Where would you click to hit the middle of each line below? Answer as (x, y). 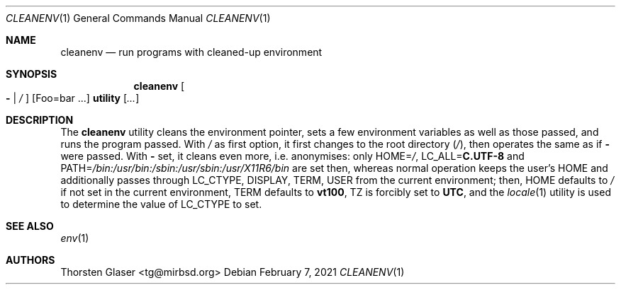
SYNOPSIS (32, 74)
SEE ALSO (30, 226)
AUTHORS (30, 260)
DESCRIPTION (40, 120)
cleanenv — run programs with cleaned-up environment (191, 52)
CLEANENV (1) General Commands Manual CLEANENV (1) (138, 18)
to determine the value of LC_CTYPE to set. (161, 204)
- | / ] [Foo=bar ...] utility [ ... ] (73, 98)
